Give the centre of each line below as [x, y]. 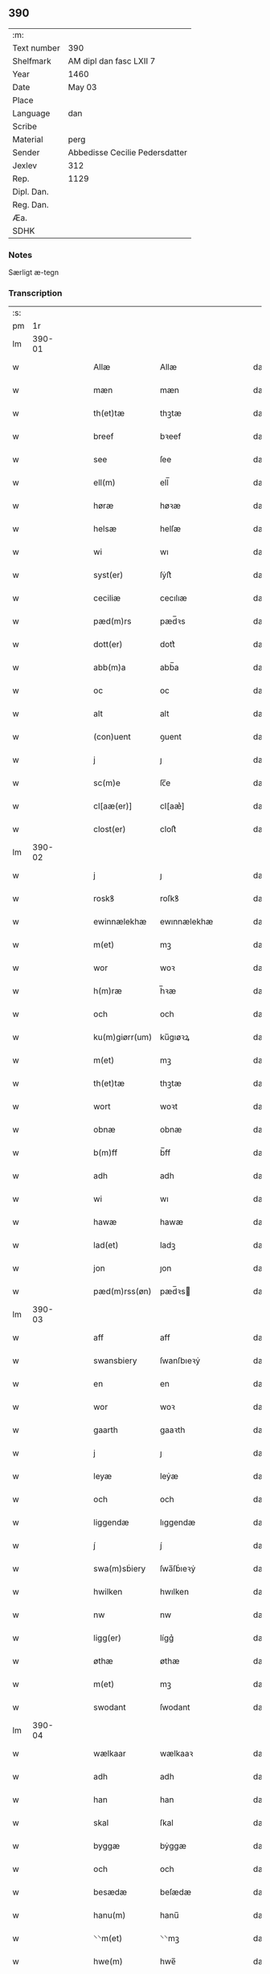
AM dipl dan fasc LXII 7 [112, 61]
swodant [110, 1707]
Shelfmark [32, 61]
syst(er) [108, 575]
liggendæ [111, 1522]
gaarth [106, 1430]
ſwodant [175, 1707]
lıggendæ [178, 1522]
